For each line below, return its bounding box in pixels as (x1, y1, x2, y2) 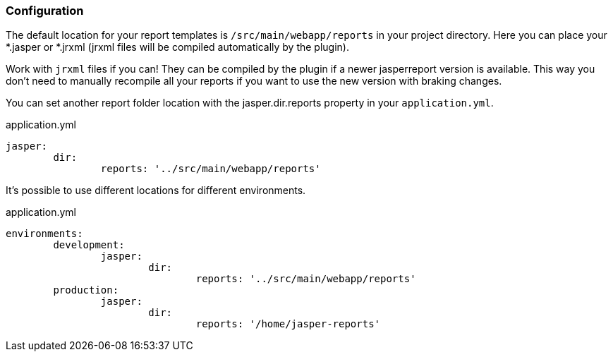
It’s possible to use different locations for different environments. (6, 184, 306, 197)
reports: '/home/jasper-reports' (195, 318, 381, 330)
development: (53, 239, 125, 251)
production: (53, 284, 119, 296)
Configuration (6, 4, 84, 18)
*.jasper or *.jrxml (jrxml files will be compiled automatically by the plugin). (6, 41, 349, 54)
